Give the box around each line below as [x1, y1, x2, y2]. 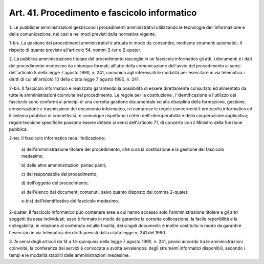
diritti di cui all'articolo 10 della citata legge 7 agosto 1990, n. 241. [9, 76, 140, 82]
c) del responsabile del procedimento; [21, 171, 98, 177]
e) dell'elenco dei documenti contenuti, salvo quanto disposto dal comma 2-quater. [21, 189, 189, 195]
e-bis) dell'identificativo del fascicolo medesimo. [21, 198, 119, 204]
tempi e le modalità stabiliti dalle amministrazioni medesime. [9, 252, 130, 258]
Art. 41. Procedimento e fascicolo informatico [9, 7, 197, 18]
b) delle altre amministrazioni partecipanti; [21, 162, 106, 168]
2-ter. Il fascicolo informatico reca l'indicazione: [9, 135, 105, 141]
